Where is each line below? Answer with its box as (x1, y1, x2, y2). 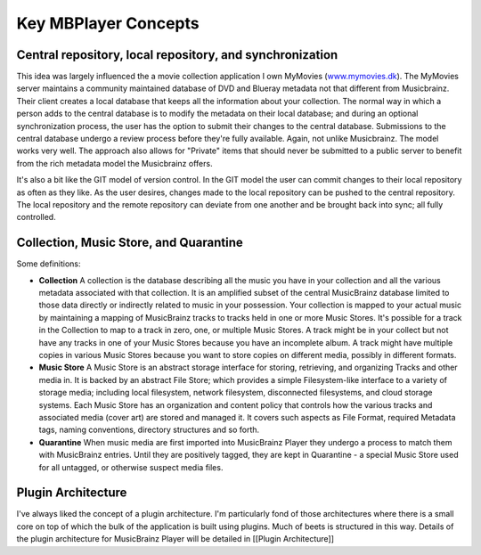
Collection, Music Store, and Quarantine (16, 235, 244, 250)
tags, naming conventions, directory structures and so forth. (38, 424, 260, 436)
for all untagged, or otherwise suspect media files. (38, 461, 224, 472)
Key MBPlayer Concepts (16, 13, 200, 33)
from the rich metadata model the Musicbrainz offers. (16, 158, 213, 168)
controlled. (16, 212, 57, 223)
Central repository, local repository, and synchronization (16, 47, 338, 62)
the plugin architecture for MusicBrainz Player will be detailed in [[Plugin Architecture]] (16, 534, 334, 544)
